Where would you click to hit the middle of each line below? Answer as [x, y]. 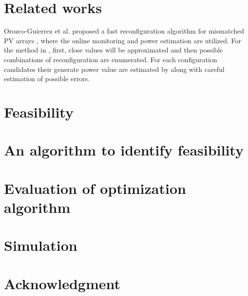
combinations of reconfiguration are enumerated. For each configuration [111, 59]
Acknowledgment [62, 283]
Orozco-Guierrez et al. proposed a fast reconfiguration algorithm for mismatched [124, 31]
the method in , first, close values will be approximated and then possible [114, 50]
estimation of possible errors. [47, 78]
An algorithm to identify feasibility [124, 150]
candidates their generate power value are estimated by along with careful [114, 69]
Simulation [41, 245]
